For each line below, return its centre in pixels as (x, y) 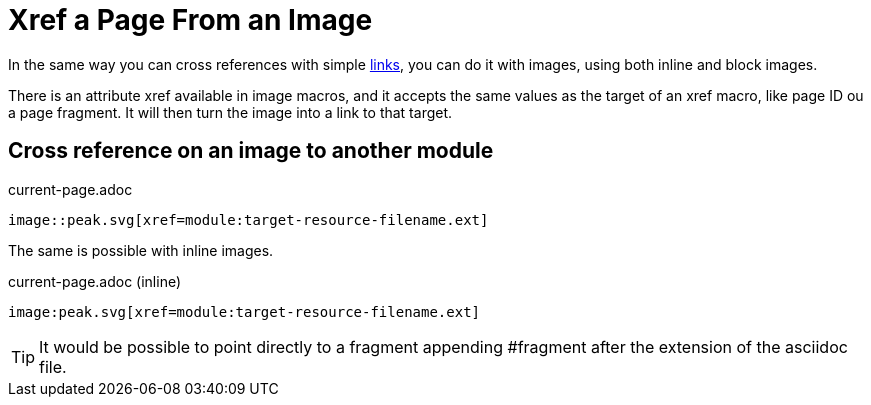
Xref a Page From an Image (190, 20)
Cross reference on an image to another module (251, 151)
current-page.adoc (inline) (95, 281)
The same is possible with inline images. (141, 250)
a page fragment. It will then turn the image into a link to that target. (230, 112)
